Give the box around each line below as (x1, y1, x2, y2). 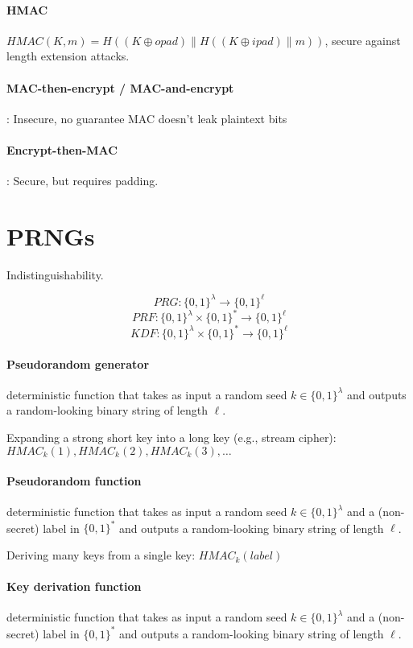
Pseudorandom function (6, 473, 142, 489)
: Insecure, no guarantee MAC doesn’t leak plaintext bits (6, 109, 287, 126)
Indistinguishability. (6, 266, 104, 283)
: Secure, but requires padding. (6, 172, 159, 189)
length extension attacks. (6, 47, 130, 64)
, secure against (324, 31, 401, 48)
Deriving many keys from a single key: (6, 547, 196, 563)
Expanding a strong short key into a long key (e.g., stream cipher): (6, 428, 337, 445)
